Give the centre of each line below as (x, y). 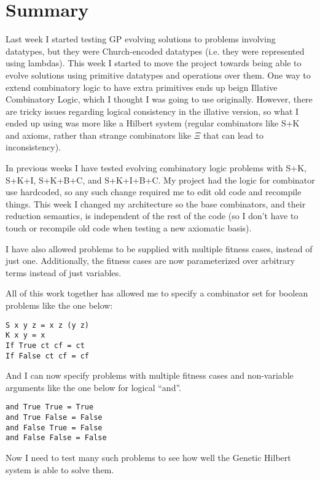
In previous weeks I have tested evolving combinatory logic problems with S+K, (156, 168)
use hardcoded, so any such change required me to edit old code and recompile (154, 192)
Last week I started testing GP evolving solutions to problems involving (141, 39)
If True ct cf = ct (45, 345)
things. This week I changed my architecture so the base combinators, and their (156, 203)
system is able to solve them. (60, 469)
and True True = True (50, 407)
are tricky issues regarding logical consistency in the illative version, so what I (152, 111)
